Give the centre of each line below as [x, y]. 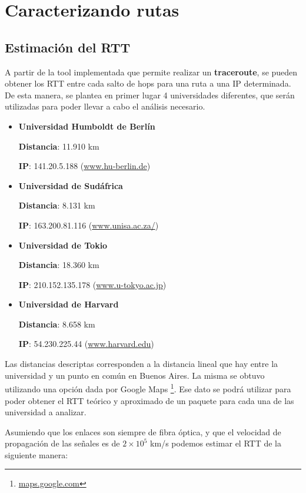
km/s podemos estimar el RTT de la [216, 443]
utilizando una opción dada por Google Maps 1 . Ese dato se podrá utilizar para [148, 388]
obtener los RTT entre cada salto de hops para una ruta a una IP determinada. [148, 83]
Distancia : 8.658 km [57, 324]
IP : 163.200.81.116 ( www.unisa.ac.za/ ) [89, 225]
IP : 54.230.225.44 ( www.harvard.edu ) [86, 344]
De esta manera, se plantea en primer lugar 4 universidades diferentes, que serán [150, 95]
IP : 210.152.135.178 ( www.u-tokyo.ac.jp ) [92, 284]
